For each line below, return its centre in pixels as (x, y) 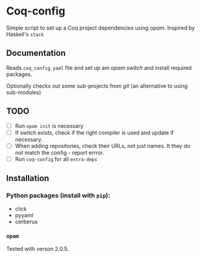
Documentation (36, 53)
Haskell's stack (25, 34)
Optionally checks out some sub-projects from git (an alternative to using (97, 86)
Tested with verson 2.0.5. (38, 249)
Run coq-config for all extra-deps (56, 159)
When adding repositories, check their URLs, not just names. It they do (103, 145)
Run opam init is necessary (49, 125)
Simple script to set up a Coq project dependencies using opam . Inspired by (101, 28)
